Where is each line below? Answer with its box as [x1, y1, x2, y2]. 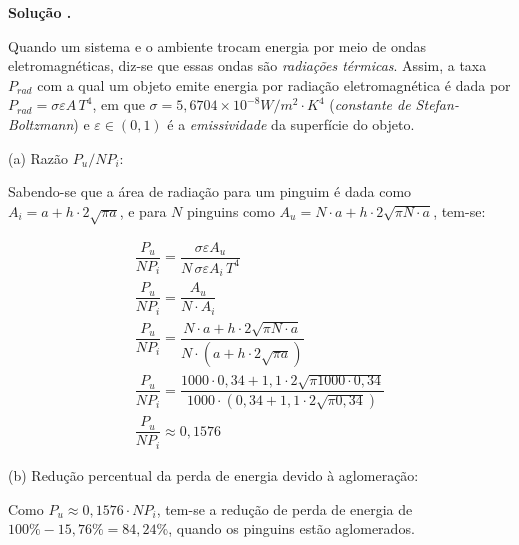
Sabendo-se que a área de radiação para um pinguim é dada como [8, 181, 412, 202]
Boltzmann [8, 113, 74, 134]
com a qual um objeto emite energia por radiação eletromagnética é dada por [37, 74, 511, 95]
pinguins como [186, 200, 275, 221]
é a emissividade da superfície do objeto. [167, 113, 415, 134]
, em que [92, 94, 145, 115]
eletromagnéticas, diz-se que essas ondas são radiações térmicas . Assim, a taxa [8, 55, 487, 76]
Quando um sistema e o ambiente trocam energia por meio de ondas [8, 35, 426, 56]
